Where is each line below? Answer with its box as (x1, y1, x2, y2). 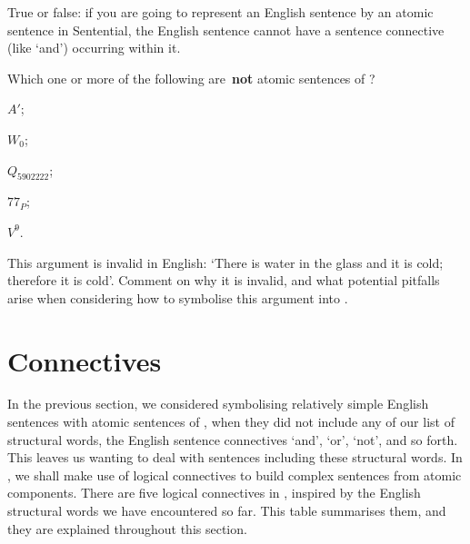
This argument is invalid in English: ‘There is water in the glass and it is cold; (7, 252, 444, 272)
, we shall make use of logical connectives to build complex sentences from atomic (7, 465, 462, 484)
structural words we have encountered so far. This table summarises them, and (7, 501, 446, 520)
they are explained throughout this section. (7, 519, 247, 538)
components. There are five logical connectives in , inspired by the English (7, 483, 421, 502)
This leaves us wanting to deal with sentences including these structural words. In (7, 448, 463, 467)
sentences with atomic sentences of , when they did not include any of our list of (7, 412, 455, 431)
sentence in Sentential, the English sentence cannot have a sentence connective (7, 20, 445, 39)
